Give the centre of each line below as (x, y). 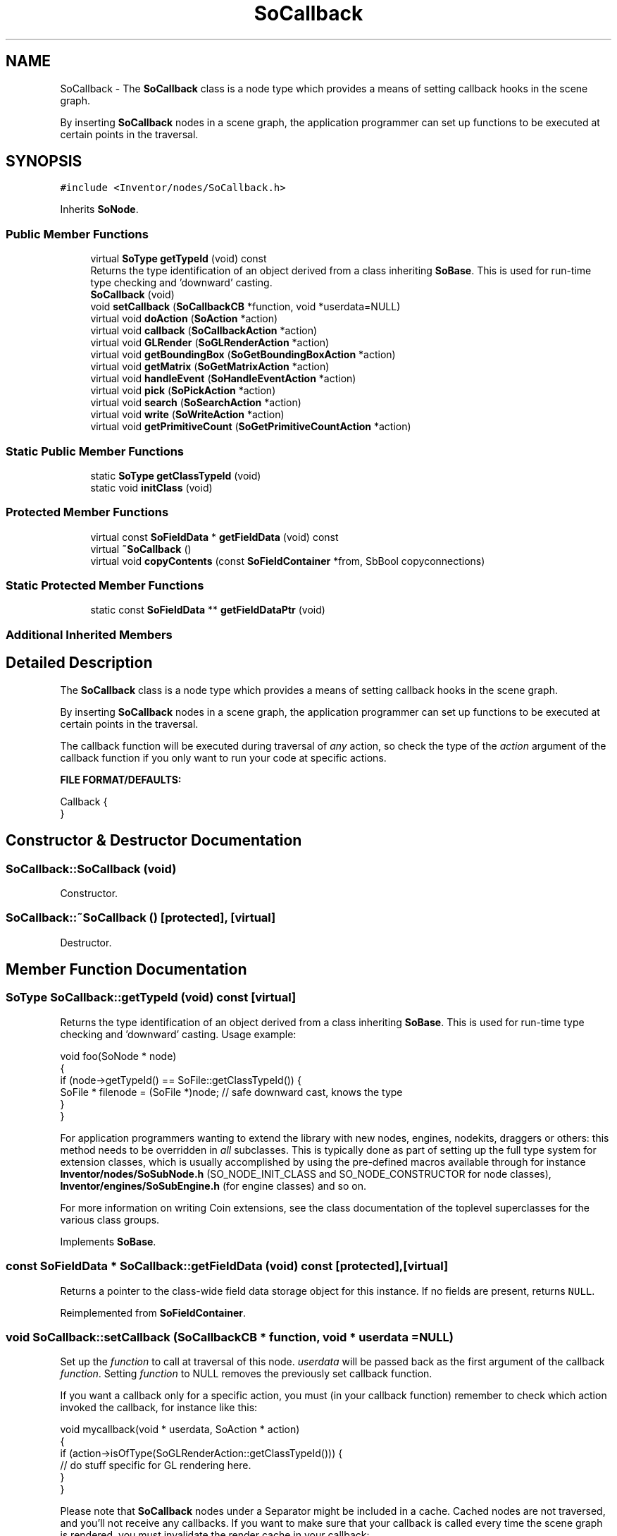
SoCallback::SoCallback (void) (91, 868)
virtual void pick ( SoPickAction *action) (183, 391)
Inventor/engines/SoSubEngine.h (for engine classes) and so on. (213, 1185)
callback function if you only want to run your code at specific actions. (223, 757)
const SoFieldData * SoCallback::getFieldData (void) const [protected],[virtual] (227, 1266)
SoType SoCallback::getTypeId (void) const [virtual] (151, 998)
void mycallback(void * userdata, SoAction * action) (180, 1430)
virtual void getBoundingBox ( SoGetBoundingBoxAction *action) (243, 355)
